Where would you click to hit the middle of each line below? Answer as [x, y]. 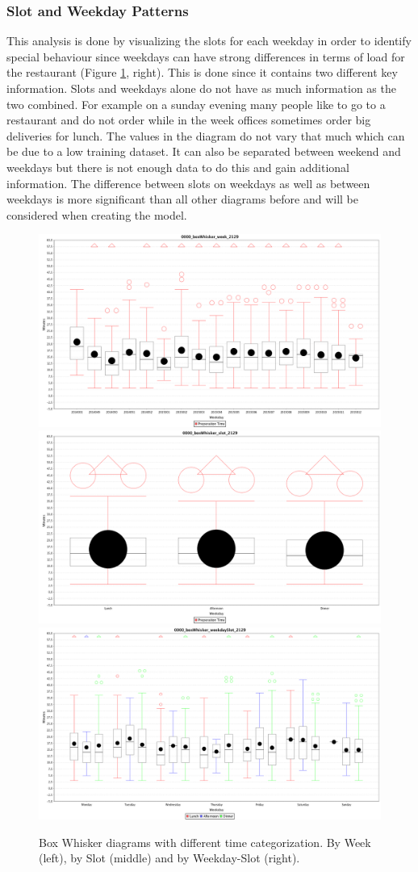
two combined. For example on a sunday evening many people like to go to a [196, 104]
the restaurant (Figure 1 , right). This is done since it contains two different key [202, 72]
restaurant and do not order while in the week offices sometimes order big [189, 120]
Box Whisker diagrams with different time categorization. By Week [205, 842]
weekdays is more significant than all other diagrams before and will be [183, 199]
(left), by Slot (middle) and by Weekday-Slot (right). [169, 858]
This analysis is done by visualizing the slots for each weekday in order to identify [209, 41]
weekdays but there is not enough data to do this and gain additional [178, 167]
